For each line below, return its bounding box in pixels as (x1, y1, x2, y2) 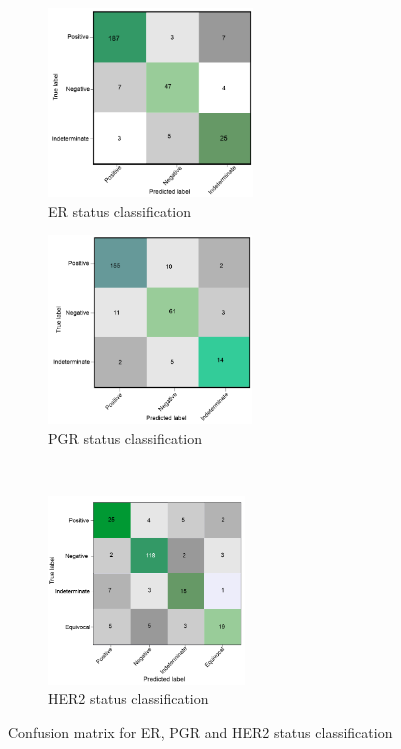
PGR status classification (48, 427, 203, 448)
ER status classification (48, 200, 192, 221)
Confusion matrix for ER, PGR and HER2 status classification (8, 722, 393, 743)
